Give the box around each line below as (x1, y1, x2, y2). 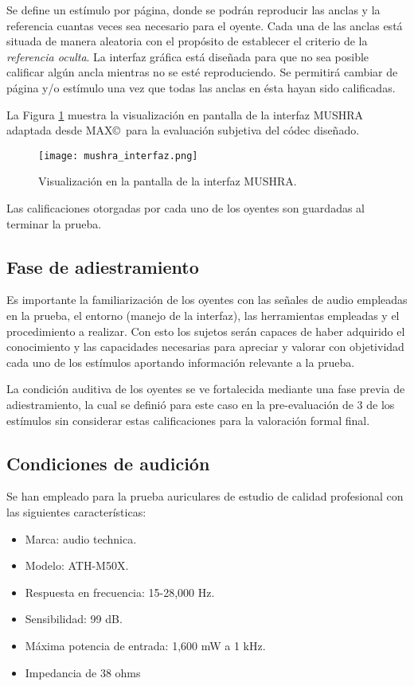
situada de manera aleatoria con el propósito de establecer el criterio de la (6, 33, 368, 49)
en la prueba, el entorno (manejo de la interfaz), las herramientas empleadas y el (6, 306, 400, 323)
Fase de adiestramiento (6, 254, 199, 279)
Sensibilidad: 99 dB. (25, 610, 123, 627)
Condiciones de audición (6, 450, 210, 475)
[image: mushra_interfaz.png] (38, 150, 198, 162)
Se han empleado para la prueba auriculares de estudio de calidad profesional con (6, 488, 404, 505)
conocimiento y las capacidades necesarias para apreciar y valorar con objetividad (6, 338, 404, 355)
